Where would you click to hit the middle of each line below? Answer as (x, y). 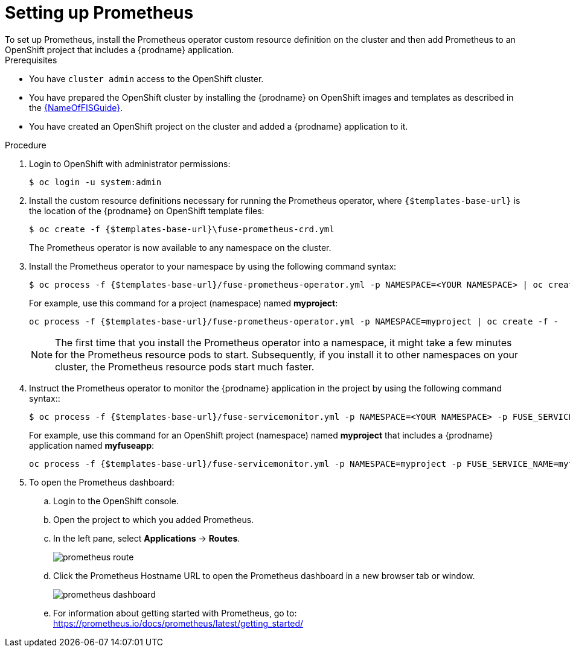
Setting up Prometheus (99, 13)
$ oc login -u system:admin (95, 182)
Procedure (26, 145)
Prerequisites (31, 60)
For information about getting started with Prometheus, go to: (175, 613)
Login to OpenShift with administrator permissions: (130, 163)
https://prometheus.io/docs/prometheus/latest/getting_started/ (178, 623)
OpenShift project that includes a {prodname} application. (120, 49)
